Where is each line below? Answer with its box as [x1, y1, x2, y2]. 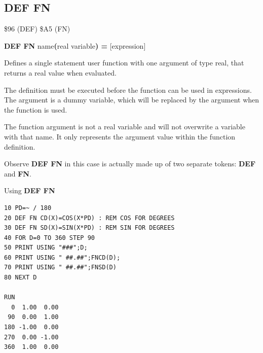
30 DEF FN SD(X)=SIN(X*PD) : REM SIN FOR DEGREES [4, 224, 175, 232]
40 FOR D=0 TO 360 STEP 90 [4, 234, 95, 241]
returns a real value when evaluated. [4, 67, 117, 78]
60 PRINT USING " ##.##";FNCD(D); [4, 254, 121, 261]
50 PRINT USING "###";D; [4, 244, 88, 252]
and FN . [4, 168, 31, 179]
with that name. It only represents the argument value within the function [4, 131, 236, 142]
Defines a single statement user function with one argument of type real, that [4, 57, 244, 68]
